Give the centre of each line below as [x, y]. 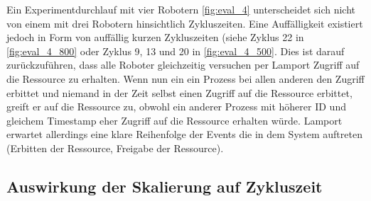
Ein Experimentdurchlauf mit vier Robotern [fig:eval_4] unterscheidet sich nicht [181, 9]
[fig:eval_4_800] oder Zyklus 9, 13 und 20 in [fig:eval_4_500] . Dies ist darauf [176, 51]
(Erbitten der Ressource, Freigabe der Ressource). [115, 148]
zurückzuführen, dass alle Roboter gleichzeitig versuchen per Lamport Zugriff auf [183, 65]
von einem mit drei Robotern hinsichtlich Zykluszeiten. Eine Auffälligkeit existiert [185, 23]
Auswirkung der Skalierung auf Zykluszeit [165, 186]
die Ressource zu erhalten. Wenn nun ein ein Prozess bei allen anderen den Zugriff [185, 78]
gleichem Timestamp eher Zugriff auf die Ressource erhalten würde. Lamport [174, 120]
